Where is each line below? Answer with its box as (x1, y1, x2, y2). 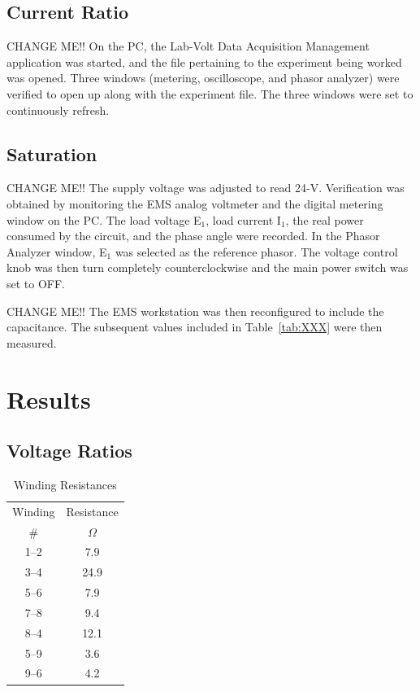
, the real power (285, 211, 364, 228)
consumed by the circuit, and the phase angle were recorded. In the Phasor (6, 227, 380, 244)
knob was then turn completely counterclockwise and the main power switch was (6, 259, 409, 276)
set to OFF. (6, 274, 66, 291)
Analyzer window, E (6, 243, 107, 260)
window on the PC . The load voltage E (6, 211, 201, 228)
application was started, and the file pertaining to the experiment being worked (6, 53, 402, 70)
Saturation (6, 141, 97, 166)
